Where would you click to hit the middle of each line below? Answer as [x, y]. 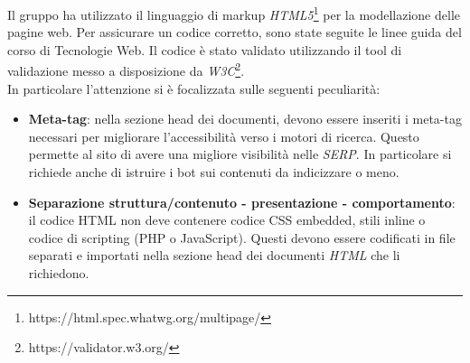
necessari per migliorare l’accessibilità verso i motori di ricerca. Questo [224, 136]
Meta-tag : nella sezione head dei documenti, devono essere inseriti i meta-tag [245, 119]
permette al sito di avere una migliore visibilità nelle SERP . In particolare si [240, 154]
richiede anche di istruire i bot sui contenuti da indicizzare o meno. [214, 172]
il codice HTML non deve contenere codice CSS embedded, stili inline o [227, 220]
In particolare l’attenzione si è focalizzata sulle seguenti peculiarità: [194, 88]
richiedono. [59, 273]
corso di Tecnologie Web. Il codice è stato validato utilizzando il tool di [205, 49]
